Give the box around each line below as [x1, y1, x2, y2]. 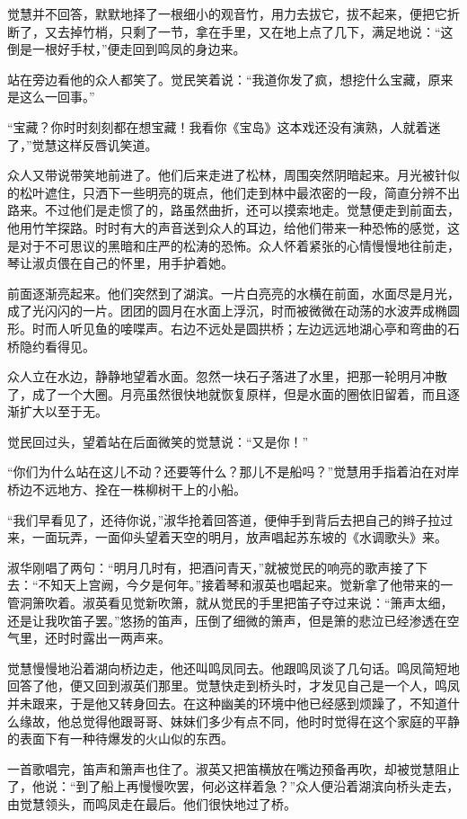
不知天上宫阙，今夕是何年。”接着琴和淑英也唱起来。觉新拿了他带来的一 [38, 575, 454, 594]
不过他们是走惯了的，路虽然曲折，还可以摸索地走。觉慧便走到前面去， [44, 200, 460, 219]
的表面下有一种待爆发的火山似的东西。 [7, 729, 233, 748]
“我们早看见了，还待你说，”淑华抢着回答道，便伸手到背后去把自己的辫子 [7, 510, 428, 529]
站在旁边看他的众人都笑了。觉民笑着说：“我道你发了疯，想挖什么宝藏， [7, 69, 428, 88]
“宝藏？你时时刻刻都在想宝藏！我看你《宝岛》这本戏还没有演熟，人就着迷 [7, 117, 441, 136]
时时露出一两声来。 [57, 628, 171, 647]
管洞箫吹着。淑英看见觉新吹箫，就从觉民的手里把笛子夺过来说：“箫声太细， [7, 593, 454, 612]
